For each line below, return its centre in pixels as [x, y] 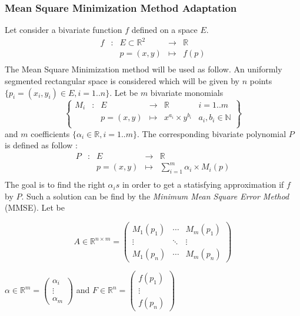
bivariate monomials [187, 92]
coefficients [50, 133]
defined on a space [164, 30]
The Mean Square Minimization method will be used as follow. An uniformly [144, 69]
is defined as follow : [41, 145]
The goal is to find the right [55, 184]
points [261, 81]
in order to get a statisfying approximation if [203, 184]
